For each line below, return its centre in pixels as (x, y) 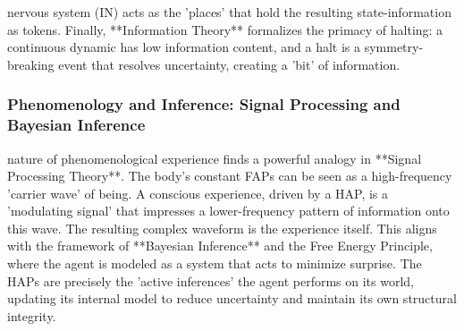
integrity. (32, 315)
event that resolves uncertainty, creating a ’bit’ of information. (229, 64)
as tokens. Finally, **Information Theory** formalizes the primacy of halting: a (225, 29)
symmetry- (394, 47)
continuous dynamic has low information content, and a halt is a (184, 47)
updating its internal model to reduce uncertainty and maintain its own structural (232, 298)
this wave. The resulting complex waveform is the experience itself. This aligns (222, 228)
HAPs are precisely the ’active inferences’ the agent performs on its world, (211, 280)
